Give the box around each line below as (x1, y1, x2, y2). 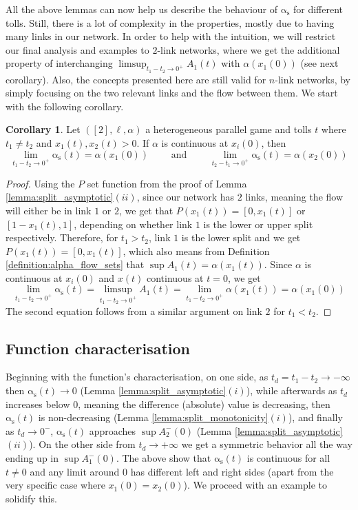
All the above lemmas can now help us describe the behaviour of (6, 2, 278, 16)
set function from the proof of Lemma (87, 176, 247, 190)
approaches (89, 423, 136, 438)
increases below (6, 396, 70, 411)
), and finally (288, 410, 343, 425)
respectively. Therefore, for (6, 230, 118, 245)
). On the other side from (29, 437, 136, 451)
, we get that (118, 203, 173, 217)
